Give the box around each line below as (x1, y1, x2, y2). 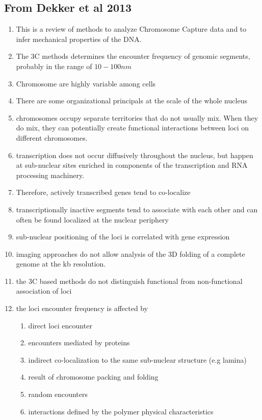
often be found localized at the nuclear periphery (16, 214, 169, 225)
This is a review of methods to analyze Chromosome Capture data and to (16, 24, 247, 34)
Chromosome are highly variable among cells (16, 78, 156, 89)
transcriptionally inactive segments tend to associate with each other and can (16, 204, 258, 214)
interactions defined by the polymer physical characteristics (28, 406, 214, 416)
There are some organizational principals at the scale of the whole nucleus (16, 95, 247, 106)
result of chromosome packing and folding (28, 371, 159, 382)
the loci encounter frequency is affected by (16, 303, 148, 314)
